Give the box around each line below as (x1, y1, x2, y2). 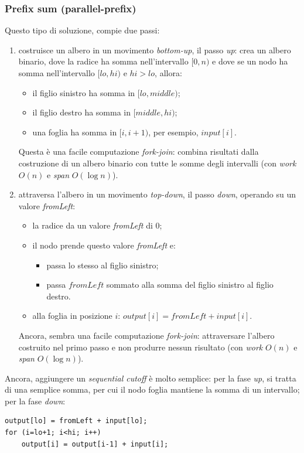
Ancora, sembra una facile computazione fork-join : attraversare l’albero (18, 329, 275, 341)
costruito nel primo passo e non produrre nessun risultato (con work (18, 340, 263, 353)
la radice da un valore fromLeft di (32, 219, 153, 231)
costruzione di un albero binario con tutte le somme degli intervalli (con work (18, 156, 296, 169)
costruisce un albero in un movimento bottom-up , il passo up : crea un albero (18, 43, 291, 56)
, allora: (155, 67, 182, 79)
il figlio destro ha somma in (32, 106, 131, 118)
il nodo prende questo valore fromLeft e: (32, 239, 176, 251)
